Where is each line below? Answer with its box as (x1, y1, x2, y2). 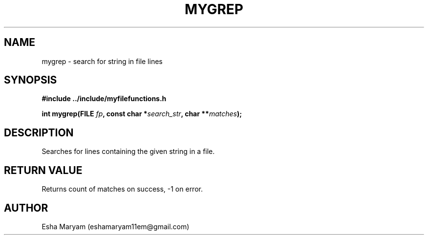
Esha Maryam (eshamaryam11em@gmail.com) (42, 222, 190, 231)
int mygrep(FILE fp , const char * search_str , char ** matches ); (42, 109, 242, 118)
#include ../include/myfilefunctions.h (42, 94, 167, 103)
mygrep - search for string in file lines (42, 57, 163, 65)
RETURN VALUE (4, 164, 83, 176)
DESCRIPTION (4, 126, 74, 139)
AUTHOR (4, 201, 48, 214)
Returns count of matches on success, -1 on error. (42, 185, 203, 194)
